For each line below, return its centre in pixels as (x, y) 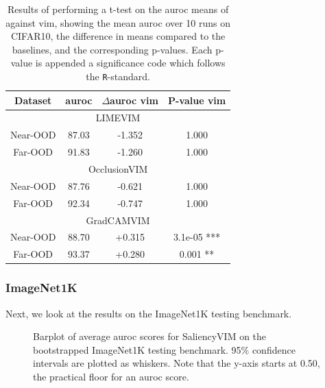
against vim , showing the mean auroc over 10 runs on (118, 22)
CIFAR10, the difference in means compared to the (118, 36)
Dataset (33, 100)
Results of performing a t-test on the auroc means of (118, 9)
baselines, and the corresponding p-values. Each (112, 49)
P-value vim (197, 100)
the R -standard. (118, 76)
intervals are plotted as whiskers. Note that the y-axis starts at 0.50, (177, 363)
